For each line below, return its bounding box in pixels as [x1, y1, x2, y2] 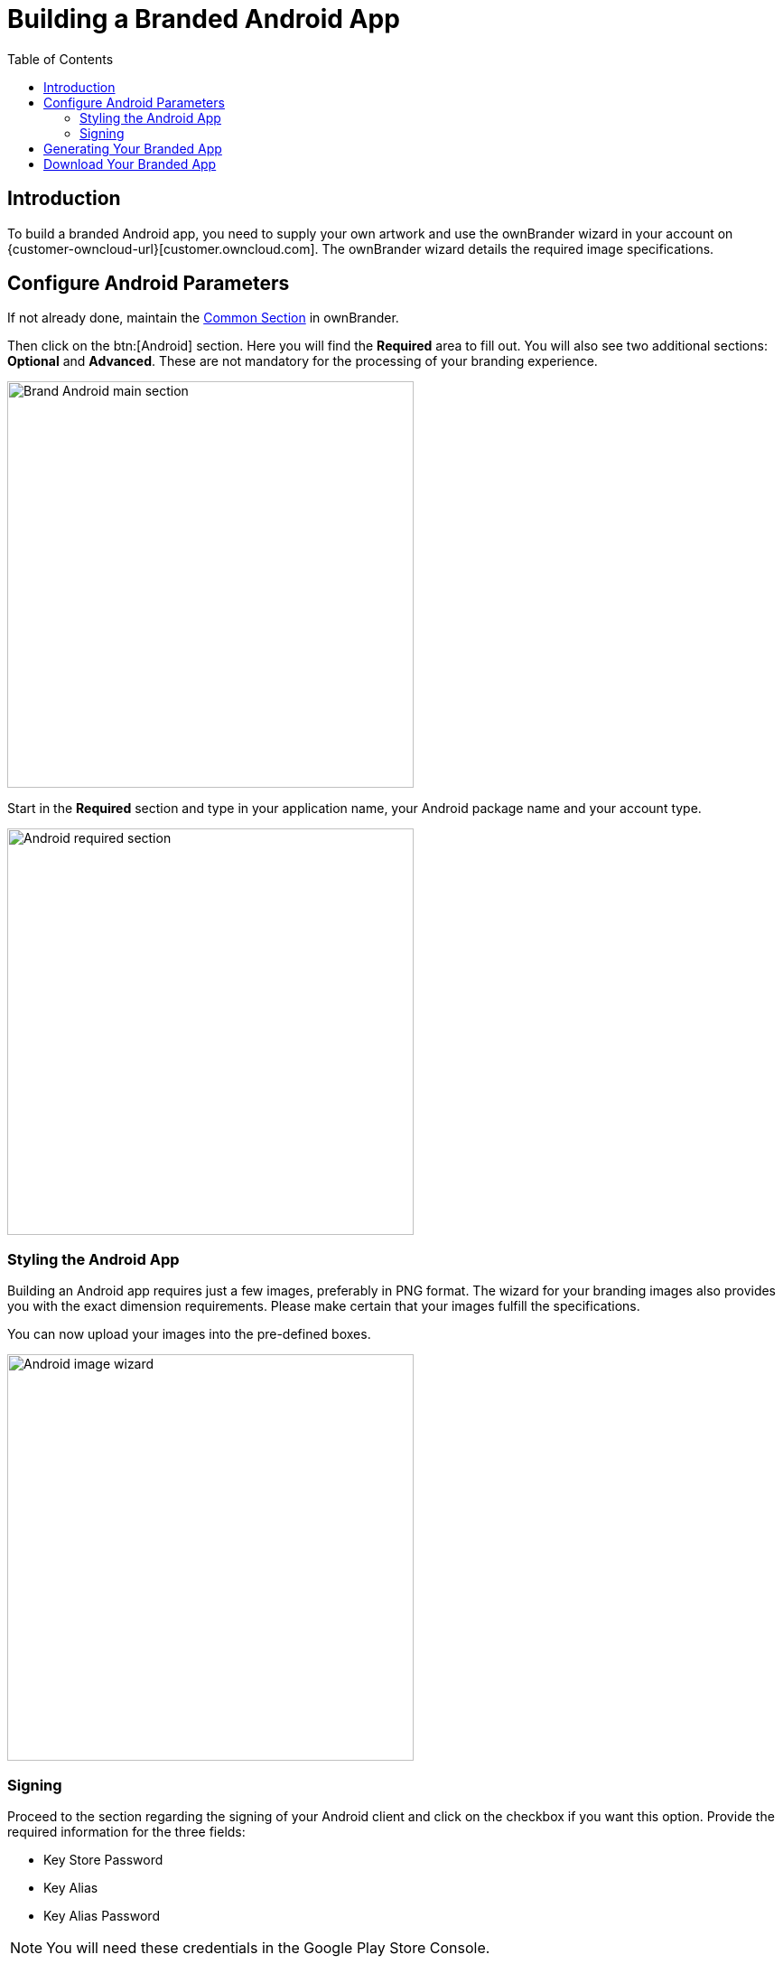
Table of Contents [7, 51, 114, 67]
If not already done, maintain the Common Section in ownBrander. [7, 310, 399, 326]
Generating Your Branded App [43, 140, 222, 156]
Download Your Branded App [43, 155, 217, 172]
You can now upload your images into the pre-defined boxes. [7, 1326, 371, 1342]
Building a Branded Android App [7, 4, 400, 34]
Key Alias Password [43, 1907, 160, 1923]
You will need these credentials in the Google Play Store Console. [46, 1938, 490, 1957]
